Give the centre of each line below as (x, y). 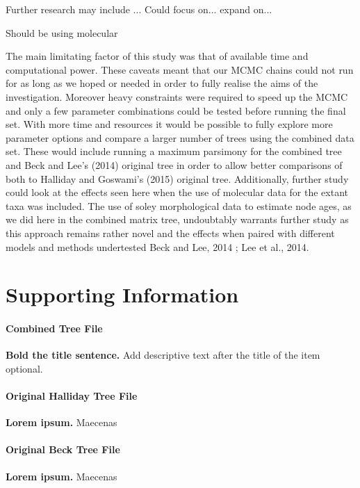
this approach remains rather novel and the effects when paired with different (170, 233)
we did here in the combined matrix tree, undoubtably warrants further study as (177, 219)
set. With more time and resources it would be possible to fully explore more (169, 124)
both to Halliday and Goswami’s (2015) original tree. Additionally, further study (177, 178)
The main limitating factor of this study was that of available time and (157, 56)
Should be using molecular (62, 32)
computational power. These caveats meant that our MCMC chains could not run (180, 69)
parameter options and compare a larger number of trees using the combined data (180, 137)
